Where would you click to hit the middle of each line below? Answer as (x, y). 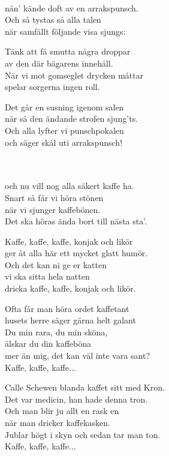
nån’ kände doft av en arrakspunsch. (72, 7)
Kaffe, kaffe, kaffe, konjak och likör (69, 241)
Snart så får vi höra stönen (54, 197)
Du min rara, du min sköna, (56, 331)
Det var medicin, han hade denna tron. (76, 399)
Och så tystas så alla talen (53, 19)
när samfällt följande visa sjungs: (65, 31)
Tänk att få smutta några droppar (68, 51)
